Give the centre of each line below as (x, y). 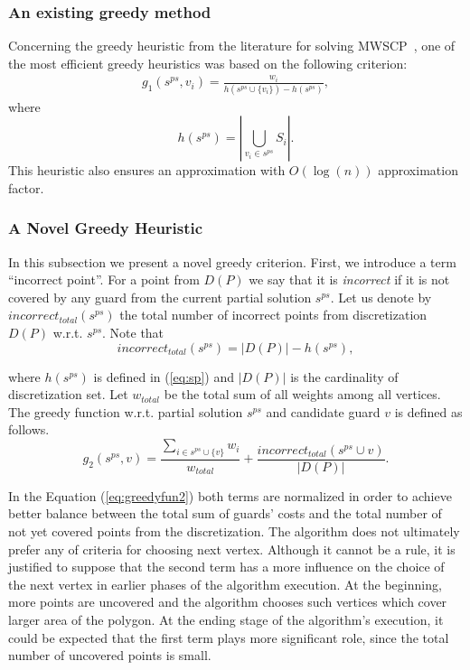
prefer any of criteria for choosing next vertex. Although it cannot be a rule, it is (232, 549)
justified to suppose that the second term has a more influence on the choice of (226, 567)
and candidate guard (323, 411)
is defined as (428, 411)
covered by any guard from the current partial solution (160, 297)
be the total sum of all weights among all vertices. (302, 394)
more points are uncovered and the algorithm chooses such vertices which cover (228, 602)
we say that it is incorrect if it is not (349, 279)
